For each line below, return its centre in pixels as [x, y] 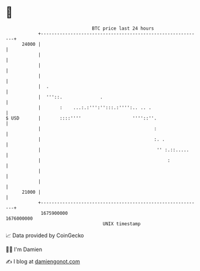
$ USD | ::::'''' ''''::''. [81, 118]
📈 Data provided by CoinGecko [45, 235]
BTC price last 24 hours [123, 28]
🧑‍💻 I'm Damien [24, 249]
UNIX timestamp [122, 224]
